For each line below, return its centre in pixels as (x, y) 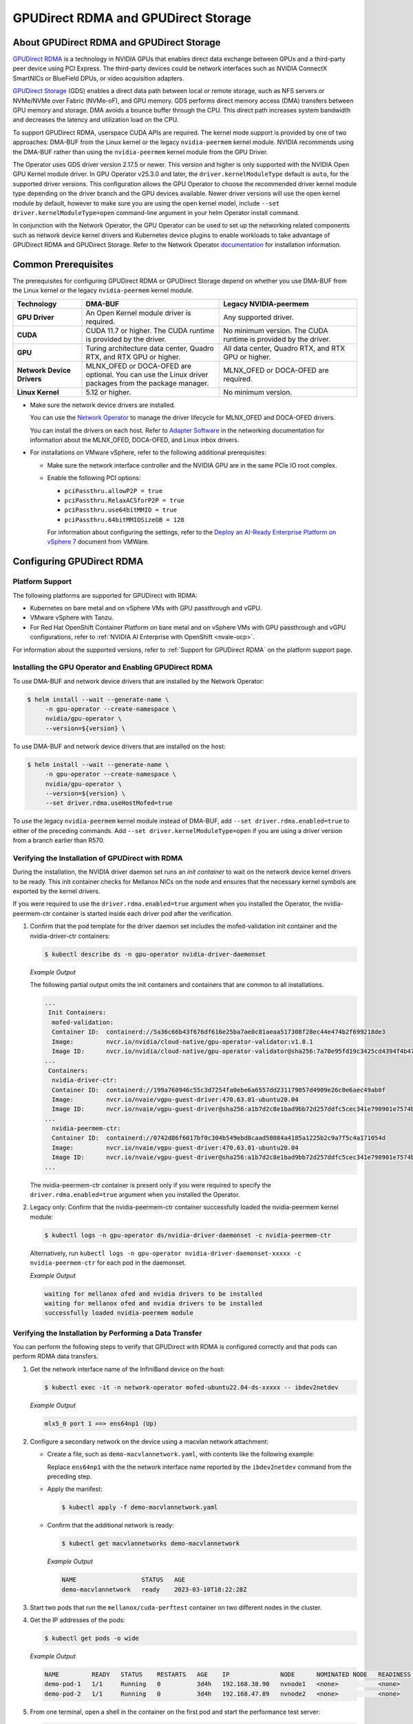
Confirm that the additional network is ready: (110, 1525)
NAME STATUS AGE (124, 1580)
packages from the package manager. (147, 383)
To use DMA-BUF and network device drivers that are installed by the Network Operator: (138, 681)
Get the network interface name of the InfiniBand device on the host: (127, 1369)
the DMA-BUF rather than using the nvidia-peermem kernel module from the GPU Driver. (140, 152)
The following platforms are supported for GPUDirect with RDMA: (105, 595)
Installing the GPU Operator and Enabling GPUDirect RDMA (113, 668)
